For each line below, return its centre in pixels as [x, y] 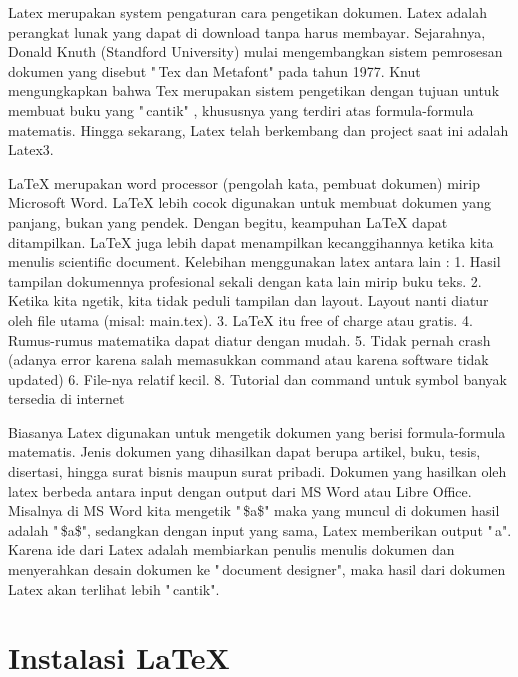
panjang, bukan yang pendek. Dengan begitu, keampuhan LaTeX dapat [228, 221]
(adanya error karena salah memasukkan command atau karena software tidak [248, 359]
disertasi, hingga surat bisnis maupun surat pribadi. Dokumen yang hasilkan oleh [257, 471]
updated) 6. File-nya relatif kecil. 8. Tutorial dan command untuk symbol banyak [257, 378]
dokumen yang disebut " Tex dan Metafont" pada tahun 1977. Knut [214, 70]
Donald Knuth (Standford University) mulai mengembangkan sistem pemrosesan [255, 51]
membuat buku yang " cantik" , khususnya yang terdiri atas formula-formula [241, 109]
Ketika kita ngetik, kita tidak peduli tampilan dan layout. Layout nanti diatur [248, 300]
